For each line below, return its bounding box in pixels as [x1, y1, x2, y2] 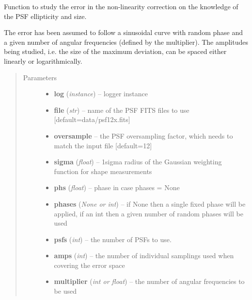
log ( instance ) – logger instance [54, 88, 148, 99]
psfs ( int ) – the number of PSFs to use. [54, 234, 172, 244]
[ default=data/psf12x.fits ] [54, 114, 130, 124]
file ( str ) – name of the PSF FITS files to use [54, 105, 189, 115]
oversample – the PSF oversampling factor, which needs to [54, 130, 233, 141]
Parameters [23, 72, 57, 82]
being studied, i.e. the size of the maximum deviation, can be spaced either [4, 46, 227, 56]
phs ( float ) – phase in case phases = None [54, 182, 180, 193]
